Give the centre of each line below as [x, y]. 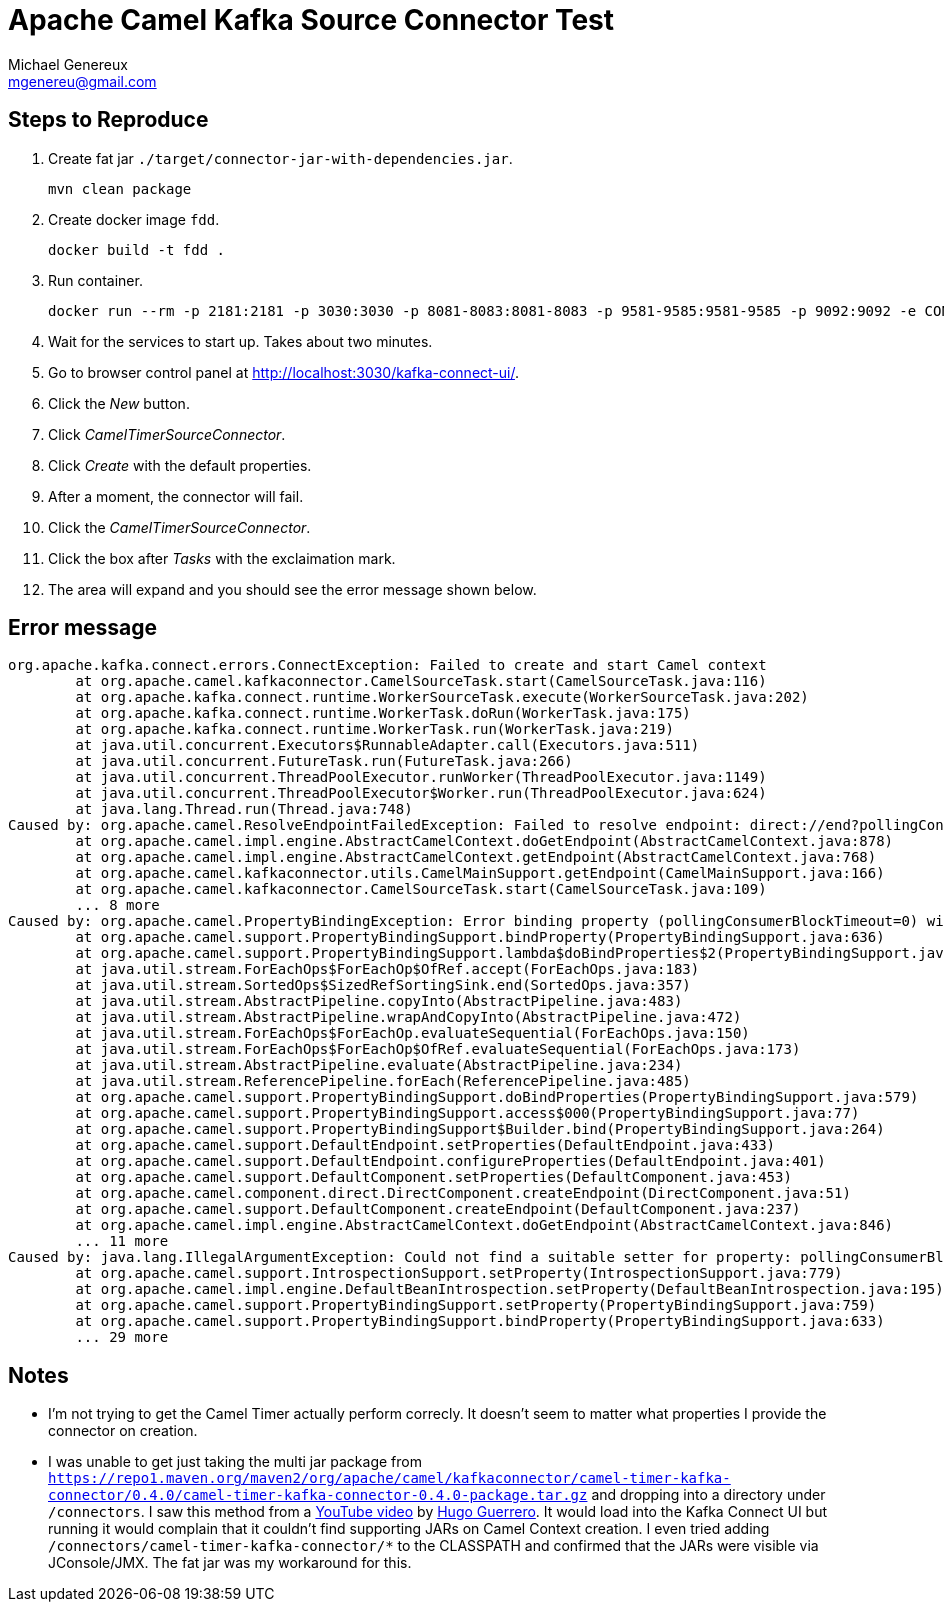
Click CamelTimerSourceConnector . [167, 434]
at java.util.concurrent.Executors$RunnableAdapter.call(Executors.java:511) [387, 745]
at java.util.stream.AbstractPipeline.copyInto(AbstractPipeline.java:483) [379, 1001]
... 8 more [117, 905]
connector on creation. [123, 1431]
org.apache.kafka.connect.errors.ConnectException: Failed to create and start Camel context [387, 665]
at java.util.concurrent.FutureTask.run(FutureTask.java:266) [324, 761]
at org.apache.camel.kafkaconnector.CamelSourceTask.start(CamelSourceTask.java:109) [421, 889]
